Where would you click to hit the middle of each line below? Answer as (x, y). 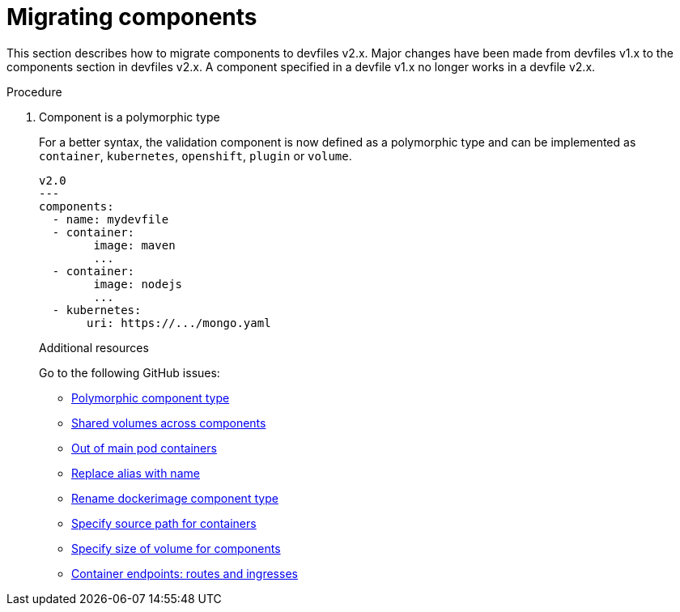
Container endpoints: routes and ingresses (185, 573)
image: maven (134, 245)
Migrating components (132, 17)
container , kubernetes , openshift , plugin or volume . (195, 155)
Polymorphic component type (151, 397)
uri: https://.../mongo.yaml (179, 323)
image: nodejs (138, 284)
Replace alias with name (136, 473)
